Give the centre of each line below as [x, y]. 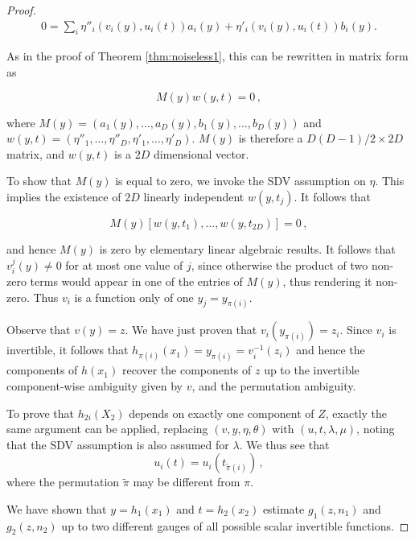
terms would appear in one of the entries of [136, 281]
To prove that [41, 413]
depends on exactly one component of [222, 413]
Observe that [39, 330]
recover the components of [187, 370]
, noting [376, 429]
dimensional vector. [201, 153]
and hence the [331, 350]
